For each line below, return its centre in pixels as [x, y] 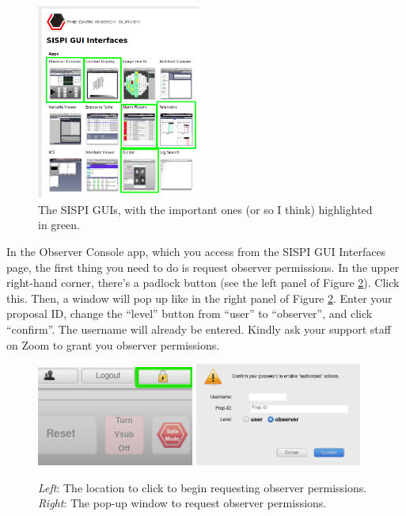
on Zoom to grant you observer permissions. [113, 344]
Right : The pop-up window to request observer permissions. [182, 503]
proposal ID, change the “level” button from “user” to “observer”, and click [190, 313]
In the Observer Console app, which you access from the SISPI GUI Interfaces [196, 252]
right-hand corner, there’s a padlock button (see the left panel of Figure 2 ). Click [203, 283]
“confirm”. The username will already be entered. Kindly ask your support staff [199, 329]
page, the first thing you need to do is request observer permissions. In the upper [203, 267]
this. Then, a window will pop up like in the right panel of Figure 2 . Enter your [199, 298]
